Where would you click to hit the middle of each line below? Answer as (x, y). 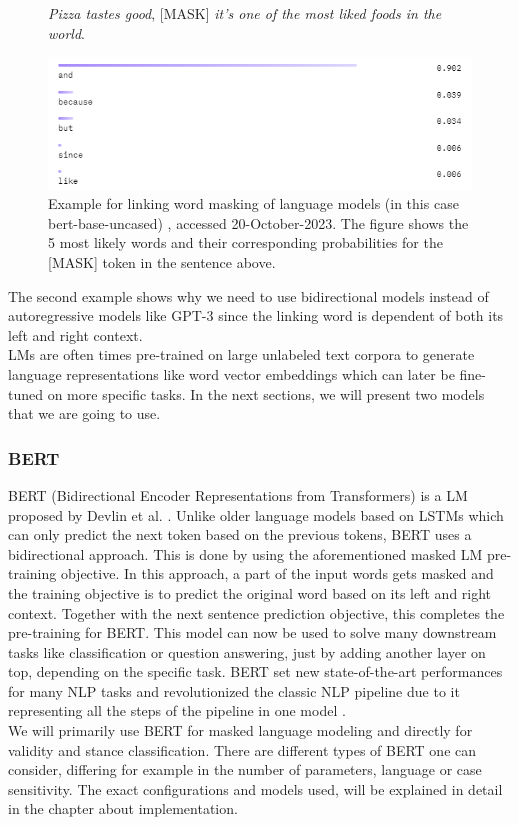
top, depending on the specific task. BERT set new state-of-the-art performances (255, 671)
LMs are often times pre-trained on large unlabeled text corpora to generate (241, 354)
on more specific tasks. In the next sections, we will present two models (266, 393)
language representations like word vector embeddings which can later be (231, 373)
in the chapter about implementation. (123, 808)
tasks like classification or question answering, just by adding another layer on (247, 651)
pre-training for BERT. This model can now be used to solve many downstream (252, 632)
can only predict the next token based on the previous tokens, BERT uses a (240, 534)
